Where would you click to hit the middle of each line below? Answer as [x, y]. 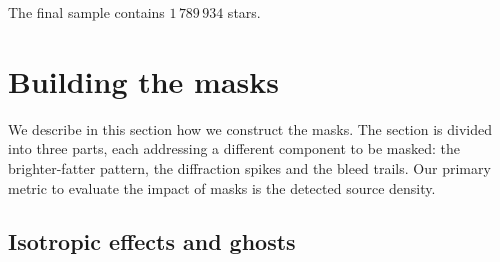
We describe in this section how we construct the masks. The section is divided [250, 128]
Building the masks [143, 80]
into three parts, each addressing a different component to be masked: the [234, 148]
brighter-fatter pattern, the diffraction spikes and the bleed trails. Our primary [249, 167]
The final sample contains [86, 12]
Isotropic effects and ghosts [152, 241]
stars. [244, 12]
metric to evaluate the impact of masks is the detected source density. [222, 187]
